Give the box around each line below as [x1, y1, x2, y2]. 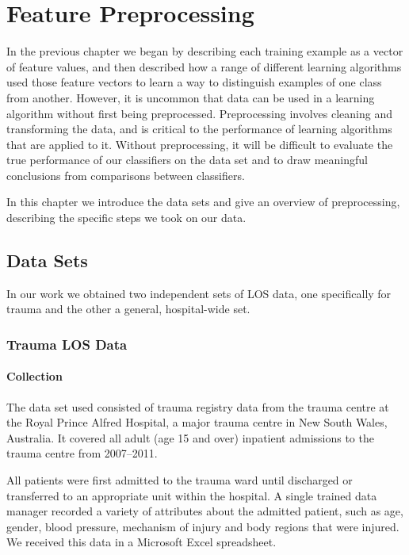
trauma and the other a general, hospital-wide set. [6, 300, 250, 317]
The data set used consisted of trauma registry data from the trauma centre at [6, 398, 389, 415]
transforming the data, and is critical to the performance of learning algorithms [6, 121, 392, 137]
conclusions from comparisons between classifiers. [6, 166, 245, 183]
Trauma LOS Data [6, 334, 128, 354]
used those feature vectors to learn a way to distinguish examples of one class [6, 74, 382, 90]
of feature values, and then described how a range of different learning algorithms [6, 58, 402, 75]
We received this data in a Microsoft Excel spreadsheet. [6, 534, 277, 550]
